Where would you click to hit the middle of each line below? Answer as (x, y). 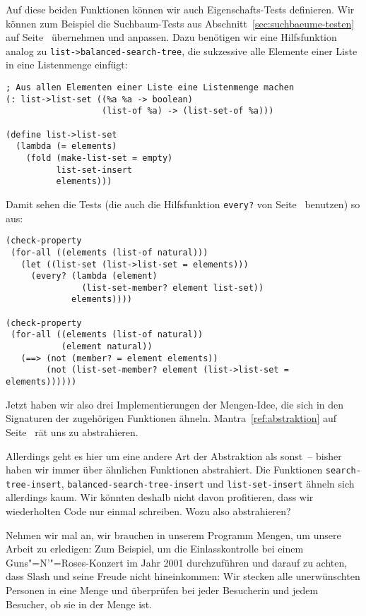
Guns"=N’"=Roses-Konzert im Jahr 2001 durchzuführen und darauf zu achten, (177, 562)
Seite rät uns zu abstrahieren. (72, 431)
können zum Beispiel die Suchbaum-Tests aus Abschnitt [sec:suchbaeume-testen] (180, 23)
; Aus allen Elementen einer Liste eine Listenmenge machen (150, 88)
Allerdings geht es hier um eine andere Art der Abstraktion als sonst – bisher (174, 455)
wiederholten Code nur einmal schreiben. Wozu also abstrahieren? (148, 511)
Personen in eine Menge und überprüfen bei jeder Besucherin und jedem (162, 590)
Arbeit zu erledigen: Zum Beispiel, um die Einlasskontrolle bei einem (155, 549)
